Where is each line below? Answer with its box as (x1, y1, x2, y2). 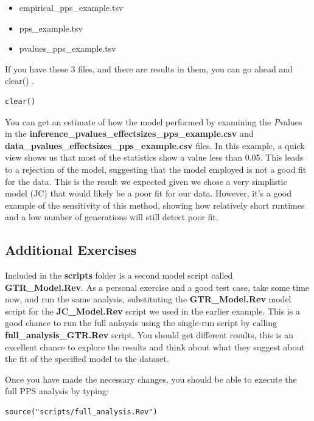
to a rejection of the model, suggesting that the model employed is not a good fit (5, 162, 307, 175)
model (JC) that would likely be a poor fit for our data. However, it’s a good (5, 187, 292, 200)
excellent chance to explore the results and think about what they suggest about (5, 340, 305, 353)
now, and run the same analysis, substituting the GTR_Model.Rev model (5, 293, 291, 305)
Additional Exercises (5, 240, 137, 259)
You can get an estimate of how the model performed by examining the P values (5, 115, 302, 128)
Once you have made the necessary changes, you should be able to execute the (5, 372, 297, 385)
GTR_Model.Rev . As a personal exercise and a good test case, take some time (5, 280, 310, 293)
